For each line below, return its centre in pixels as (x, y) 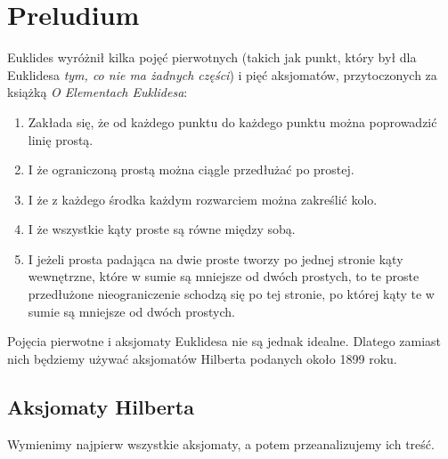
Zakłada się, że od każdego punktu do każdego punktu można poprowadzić (232, 121)
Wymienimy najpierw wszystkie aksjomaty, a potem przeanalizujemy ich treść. (221, 443)
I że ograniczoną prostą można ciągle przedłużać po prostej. (191, 169)
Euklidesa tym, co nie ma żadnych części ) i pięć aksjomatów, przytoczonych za (222, 74)
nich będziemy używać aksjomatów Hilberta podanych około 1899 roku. (202, 358)
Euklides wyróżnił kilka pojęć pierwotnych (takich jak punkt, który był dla (212, 57)
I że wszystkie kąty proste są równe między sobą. (162, 229)
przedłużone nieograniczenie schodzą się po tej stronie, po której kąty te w (231, 294)
